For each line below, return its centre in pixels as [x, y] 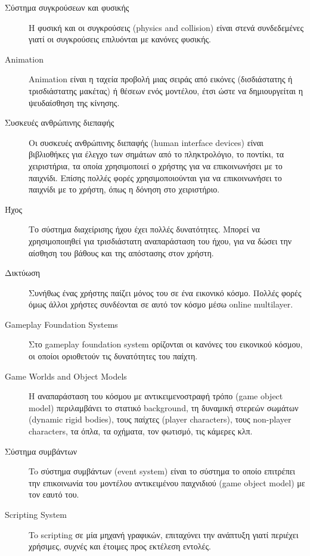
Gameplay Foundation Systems [61, 324]
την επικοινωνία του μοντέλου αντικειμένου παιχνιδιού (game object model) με [167, 482]
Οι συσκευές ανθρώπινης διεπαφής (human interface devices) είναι [146, 142]
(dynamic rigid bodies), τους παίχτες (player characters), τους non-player [160, 419]
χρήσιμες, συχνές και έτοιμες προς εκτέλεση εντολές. [120, 546]
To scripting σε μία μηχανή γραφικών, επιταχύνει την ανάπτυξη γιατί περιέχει [164, 534]
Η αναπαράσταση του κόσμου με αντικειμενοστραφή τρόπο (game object [156, 396]
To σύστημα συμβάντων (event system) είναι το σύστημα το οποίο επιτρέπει [162, 471]
